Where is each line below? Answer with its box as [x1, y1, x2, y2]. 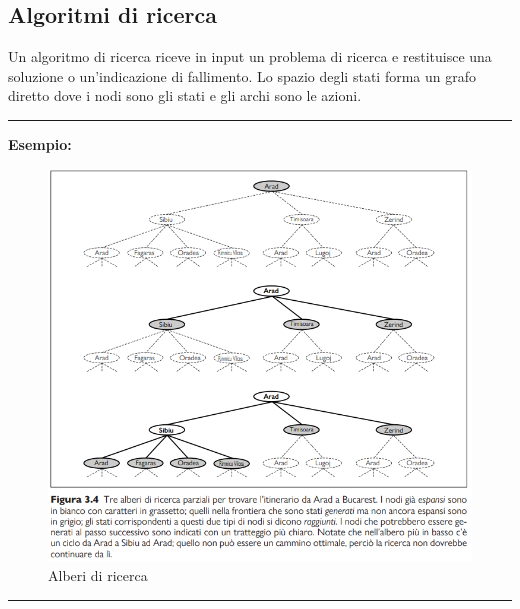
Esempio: [8, 133, 72, 154]
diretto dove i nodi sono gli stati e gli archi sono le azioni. [8, 85, 362, 106]
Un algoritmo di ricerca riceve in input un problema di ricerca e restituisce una [8, 46, 492, 67]
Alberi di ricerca [48, 565, 148, 586]
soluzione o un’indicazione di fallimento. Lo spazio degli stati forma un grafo [8, 65, 476, 86]
